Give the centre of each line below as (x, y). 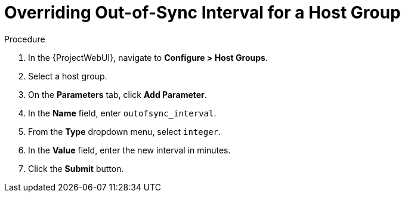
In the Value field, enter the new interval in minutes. (129, 150)
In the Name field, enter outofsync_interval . (122, 113)
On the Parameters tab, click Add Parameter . (118, 94)
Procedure (25, 39)
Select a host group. (68, 76)
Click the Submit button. (76, 168)
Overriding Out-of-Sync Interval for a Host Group (202, 13)
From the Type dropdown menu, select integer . (125, 131)
